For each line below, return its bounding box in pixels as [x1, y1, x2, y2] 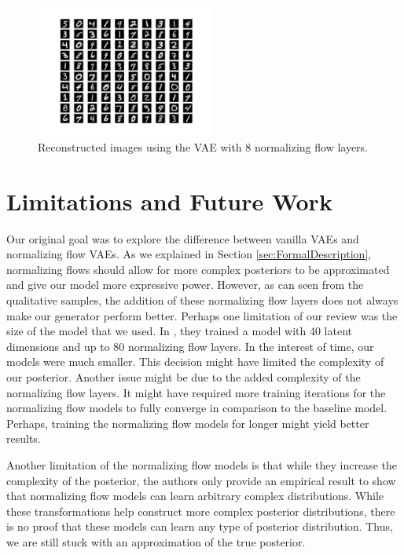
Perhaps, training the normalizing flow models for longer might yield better [6, 414, 369, 431]
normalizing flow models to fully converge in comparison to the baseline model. [6, 400, 387, 416]
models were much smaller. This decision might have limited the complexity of [6, 353, 384, 370]
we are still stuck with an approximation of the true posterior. [6, 533, 306, 550]
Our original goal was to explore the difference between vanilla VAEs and [6, 230, 359, 246]
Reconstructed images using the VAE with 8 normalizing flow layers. [38, 138, 369, 155]
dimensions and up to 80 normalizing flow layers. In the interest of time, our [6, 338, 374, 354]
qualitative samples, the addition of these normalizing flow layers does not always [6, 292, 398, 309]
